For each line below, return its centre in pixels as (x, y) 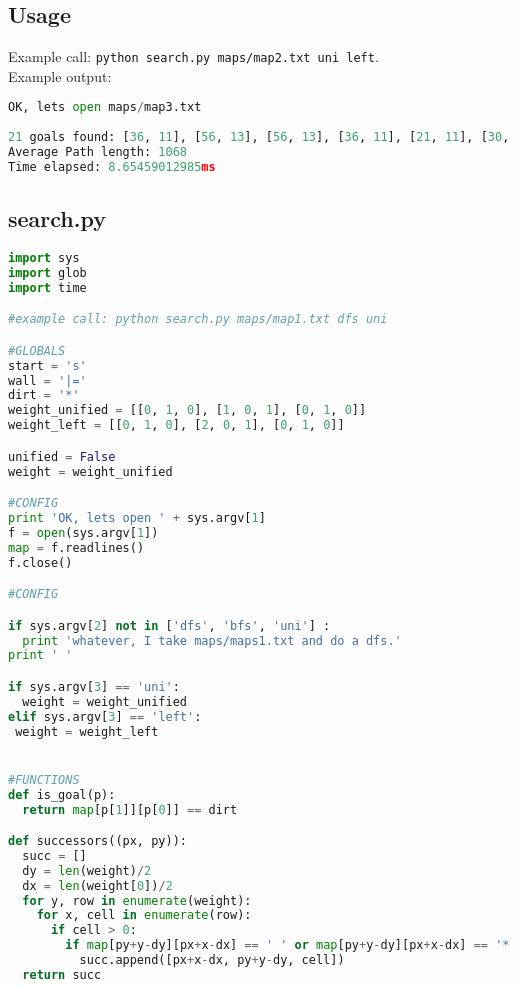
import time (47, 287)
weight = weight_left (87, 731)
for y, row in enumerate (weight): (137, 900)
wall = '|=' (47, 380)
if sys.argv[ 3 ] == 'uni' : (94, 687)
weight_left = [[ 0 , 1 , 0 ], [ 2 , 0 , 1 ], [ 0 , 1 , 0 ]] (176, 425)
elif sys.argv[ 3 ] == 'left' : (105, 716)
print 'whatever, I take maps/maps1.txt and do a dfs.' (212, 640)
